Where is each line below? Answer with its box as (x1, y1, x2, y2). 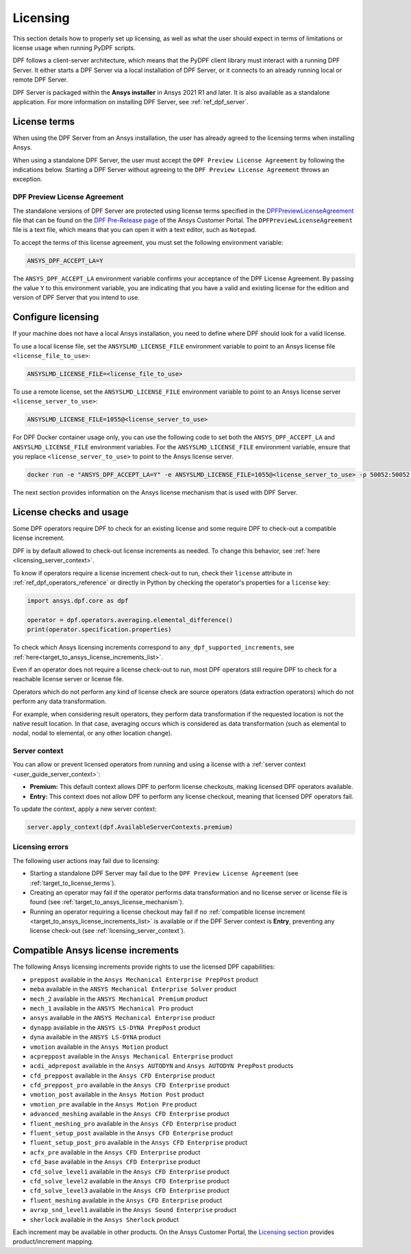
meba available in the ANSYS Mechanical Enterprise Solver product (29, 985, 237, 993)
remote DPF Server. (12, 75, 68, 84)
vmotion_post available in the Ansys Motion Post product (29, 1091, 205, 1099)
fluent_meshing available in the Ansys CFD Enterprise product (29, 1196, 223, 1204)
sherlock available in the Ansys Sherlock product (29, 1215, 179, 1224)
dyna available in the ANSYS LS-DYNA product (29, 1033, 161, 1041)
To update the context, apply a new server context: (12, 805, 157, 813)
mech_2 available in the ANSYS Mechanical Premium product (29, 995, 208, 1003)
